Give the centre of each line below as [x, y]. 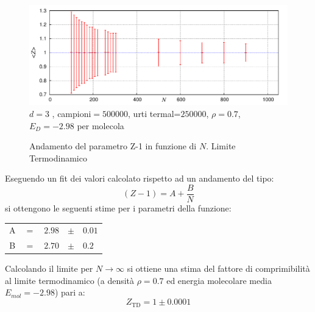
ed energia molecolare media [219, 280]
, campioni [72, 113]
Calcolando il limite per [49, 268]
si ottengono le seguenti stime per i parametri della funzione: [118, 208]
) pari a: [70, 292]
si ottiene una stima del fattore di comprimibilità [218, 268]
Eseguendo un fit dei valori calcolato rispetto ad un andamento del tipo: [140, 178]
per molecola [101, 125]
